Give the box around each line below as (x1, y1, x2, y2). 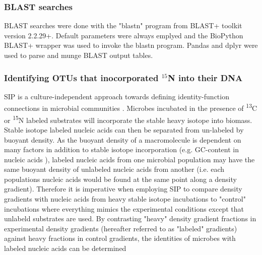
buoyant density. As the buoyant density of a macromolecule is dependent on (4, 134, 241, 145)
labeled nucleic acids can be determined (4, 243, 126, 253)
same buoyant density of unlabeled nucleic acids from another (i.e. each (4, 164, 225, 174)
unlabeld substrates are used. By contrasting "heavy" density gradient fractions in (4, 213, 256, 224)
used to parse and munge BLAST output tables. (4, 50, 153, 60)
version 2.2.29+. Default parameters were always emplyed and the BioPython (4, 30, 243, 40)
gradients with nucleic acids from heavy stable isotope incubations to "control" (4, 194, 246, 204)
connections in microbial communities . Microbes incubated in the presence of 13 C (4, 101, 257, 113)
